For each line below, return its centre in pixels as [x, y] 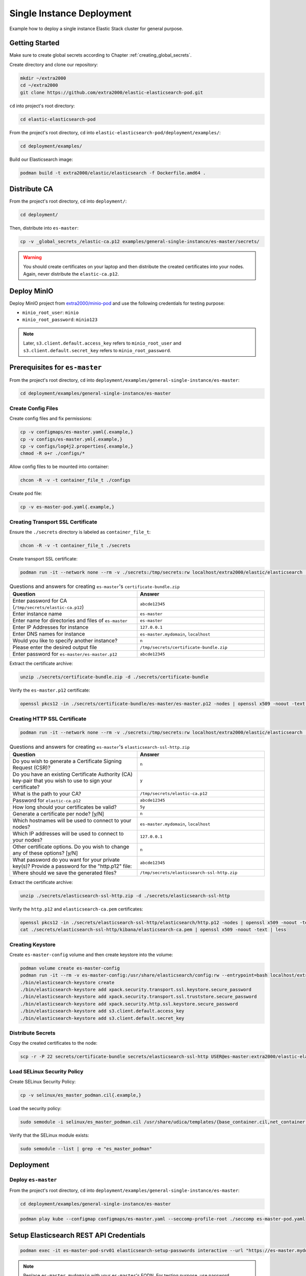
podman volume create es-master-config [70, 968]
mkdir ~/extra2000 [43, 78]
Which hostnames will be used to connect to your [72, 820]
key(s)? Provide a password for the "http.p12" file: [72, 866]
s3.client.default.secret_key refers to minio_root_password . [97, 350]
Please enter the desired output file [55, 647]
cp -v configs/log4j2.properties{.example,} [77, 446]
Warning [32, 257]
